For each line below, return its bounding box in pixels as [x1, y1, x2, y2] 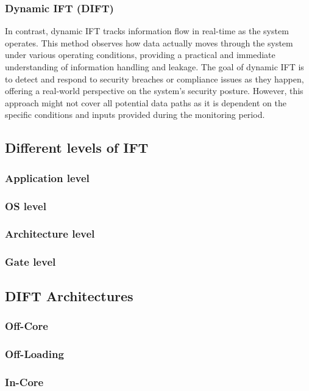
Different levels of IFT [5, 138, 149, 157]
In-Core [5, 374, 44, 389]
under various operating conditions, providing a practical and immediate [5, 48, 275, 61]
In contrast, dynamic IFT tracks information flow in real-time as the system [5, 24, 289, 37]
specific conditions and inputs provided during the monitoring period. [5, 108, 265, 121]
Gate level [5, 254, 56, 269]
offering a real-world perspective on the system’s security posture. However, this [5, 84, 304, 97]
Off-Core [5, 318, 48, 333]
